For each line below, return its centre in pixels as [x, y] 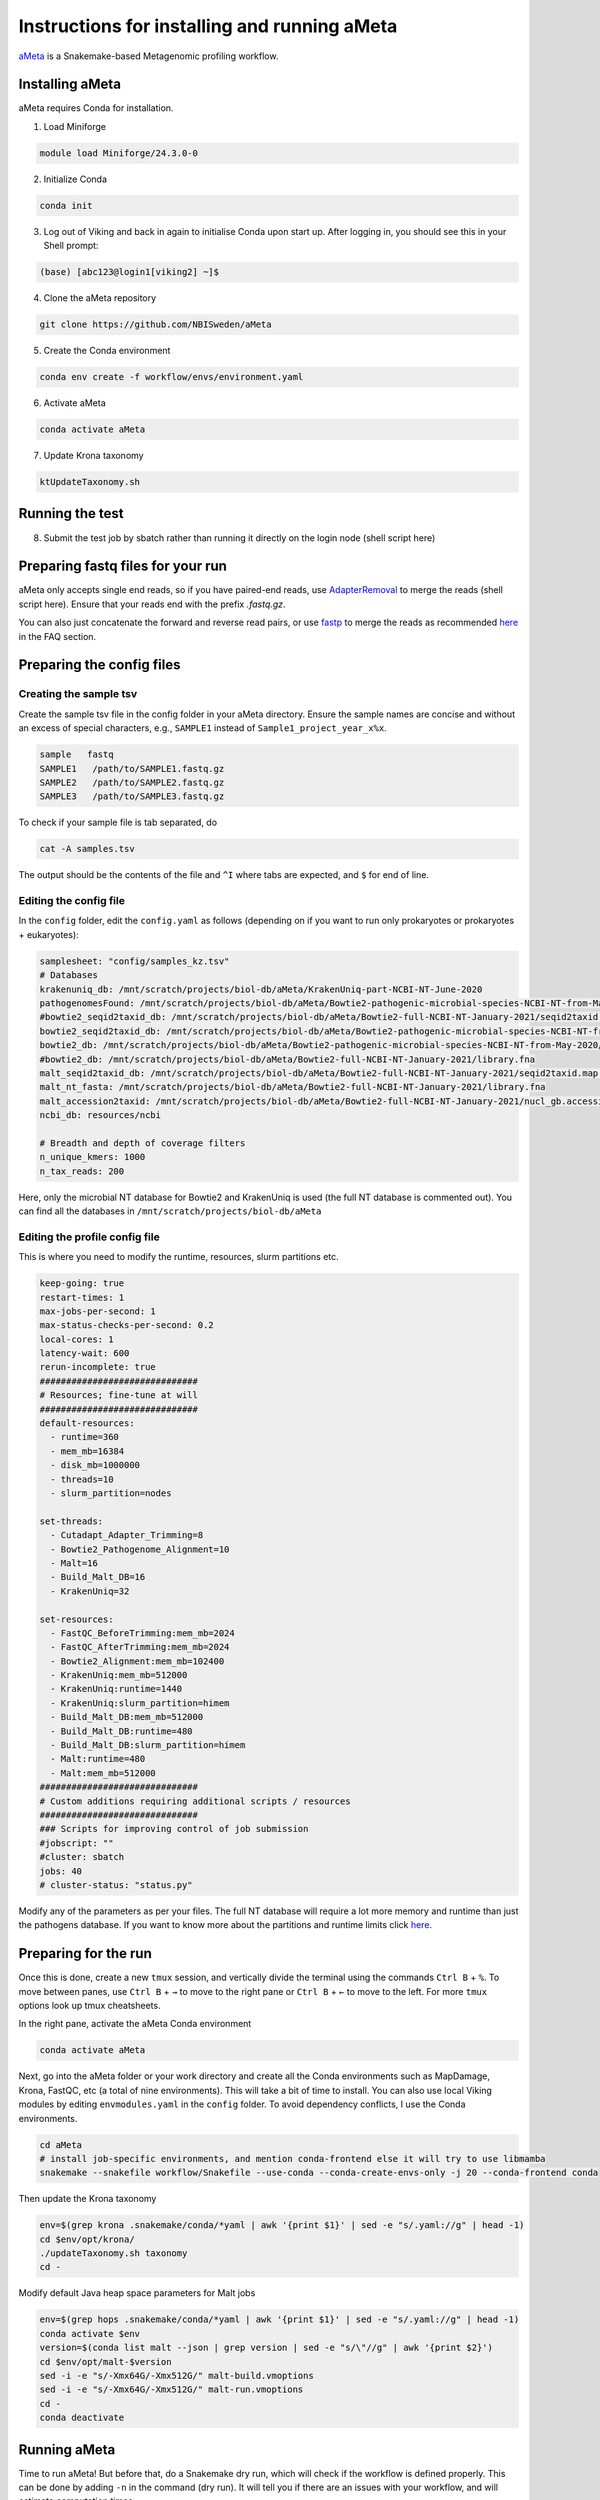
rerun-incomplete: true [98, 1367]
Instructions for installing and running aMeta [208, 26]
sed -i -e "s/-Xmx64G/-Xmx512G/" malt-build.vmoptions [176, 2375]
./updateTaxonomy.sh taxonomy [113, 2253]
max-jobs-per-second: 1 [98, 1311]
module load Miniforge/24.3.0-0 [119, 153]
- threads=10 [82, 1479]
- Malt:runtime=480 [98, 1759]
